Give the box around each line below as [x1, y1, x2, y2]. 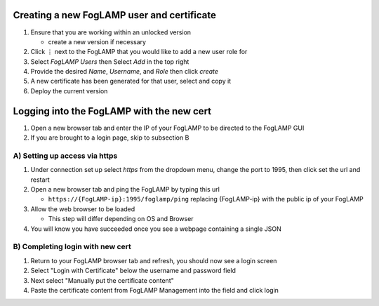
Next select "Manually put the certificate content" [30, 276, 175, 284]
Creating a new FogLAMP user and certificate [13, 9, 217, 21]
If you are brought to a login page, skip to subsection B [30, 133, 189, 142]
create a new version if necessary [48, 37, 147, 46]
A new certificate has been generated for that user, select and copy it [30, 77, 232, 86]
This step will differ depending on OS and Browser [48, 215, 194, 223]
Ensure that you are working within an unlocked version [30, 28, 192, 36]
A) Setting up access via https [13, 151, 118, 161]
